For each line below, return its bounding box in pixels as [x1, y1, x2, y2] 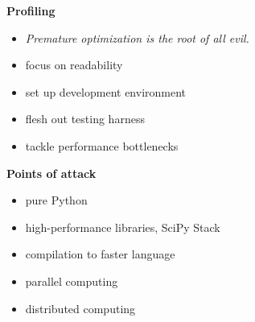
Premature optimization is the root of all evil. [25, 29, 249, 46]
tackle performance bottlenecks [25, 137, 179, 154]
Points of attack [6, 164, 97, 181]
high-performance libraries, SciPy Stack [25, 218, 220, 235]
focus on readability [25, 56, 123, 73]
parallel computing [25, 272, 118, 289]
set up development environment [25, 83, 187, 100]
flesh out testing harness [25, 110, 145, 127]
